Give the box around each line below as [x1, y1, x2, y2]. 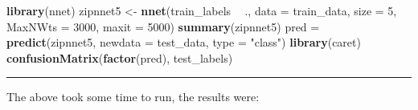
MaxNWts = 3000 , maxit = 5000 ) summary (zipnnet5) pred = [6, 18, 320, 35]
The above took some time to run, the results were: [6, 88, 260, 105]
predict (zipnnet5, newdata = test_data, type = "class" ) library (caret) [6, 34, 361, 51]
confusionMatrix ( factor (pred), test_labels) [6, 49, 233, 66]
